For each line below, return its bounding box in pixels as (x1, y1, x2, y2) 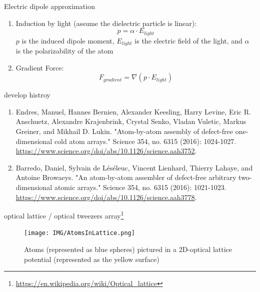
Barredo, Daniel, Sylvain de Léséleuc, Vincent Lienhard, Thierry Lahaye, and (15, 162, 253, 172)
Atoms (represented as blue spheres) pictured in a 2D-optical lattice (24, 244, 232, 254)
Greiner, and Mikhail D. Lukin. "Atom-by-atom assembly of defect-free (15, 126, 233, 136)
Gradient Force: (15, 62, 64, 72)
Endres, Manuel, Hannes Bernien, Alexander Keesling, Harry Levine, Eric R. (15, 106, 251, 116)
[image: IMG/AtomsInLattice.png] (24, 229, 135, 237)
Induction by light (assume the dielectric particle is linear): (15, 17, 197, 28)
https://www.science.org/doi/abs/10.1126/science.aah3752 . (15, 145, 197, 156)
